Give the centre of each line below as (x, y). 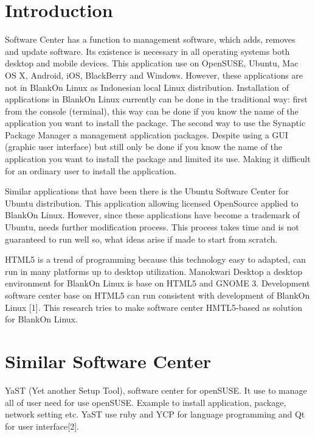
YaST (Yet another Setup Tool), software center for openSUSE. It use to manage (156, 390)
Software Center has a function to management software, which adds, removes (150, 39)
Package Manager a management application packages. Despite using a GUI (147, 134)
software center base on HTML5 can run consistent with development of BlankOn (157, 295)
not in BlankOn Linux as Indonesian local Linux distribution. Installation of (147, 87)
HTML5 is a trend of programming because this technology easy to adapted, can (155, 259)
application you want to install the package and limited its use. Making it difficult (158, 159)
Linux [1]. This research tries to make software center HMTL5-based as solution (154, 307)
